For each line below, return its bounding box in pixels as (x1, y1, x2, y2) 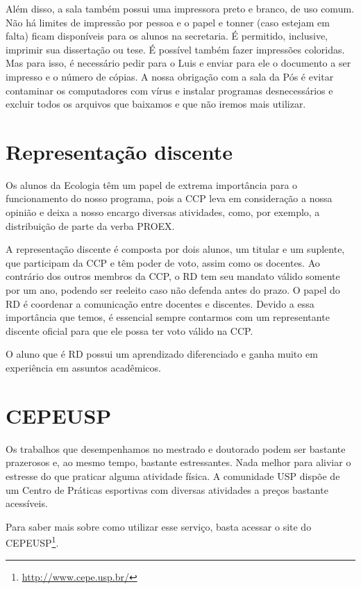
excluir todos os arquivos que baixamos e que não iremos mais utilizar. (6, 97, 306, 111)
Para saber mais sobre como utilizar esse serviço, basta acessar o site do (6, 519, 312, 533)
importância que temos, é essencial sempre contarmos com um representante (6, 310, 330, 324)
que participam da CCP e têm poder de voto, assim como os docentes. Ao (6, 255, 320, 269)
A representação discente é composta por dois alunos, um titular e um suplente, (6, 242, 345, 256)
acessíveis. (6, 496, 48, 511)
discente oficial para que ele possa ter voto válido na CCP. (6, 323, 253, 338)
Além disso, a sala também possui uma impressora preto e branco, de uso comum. (6, 1, 354, 15)
